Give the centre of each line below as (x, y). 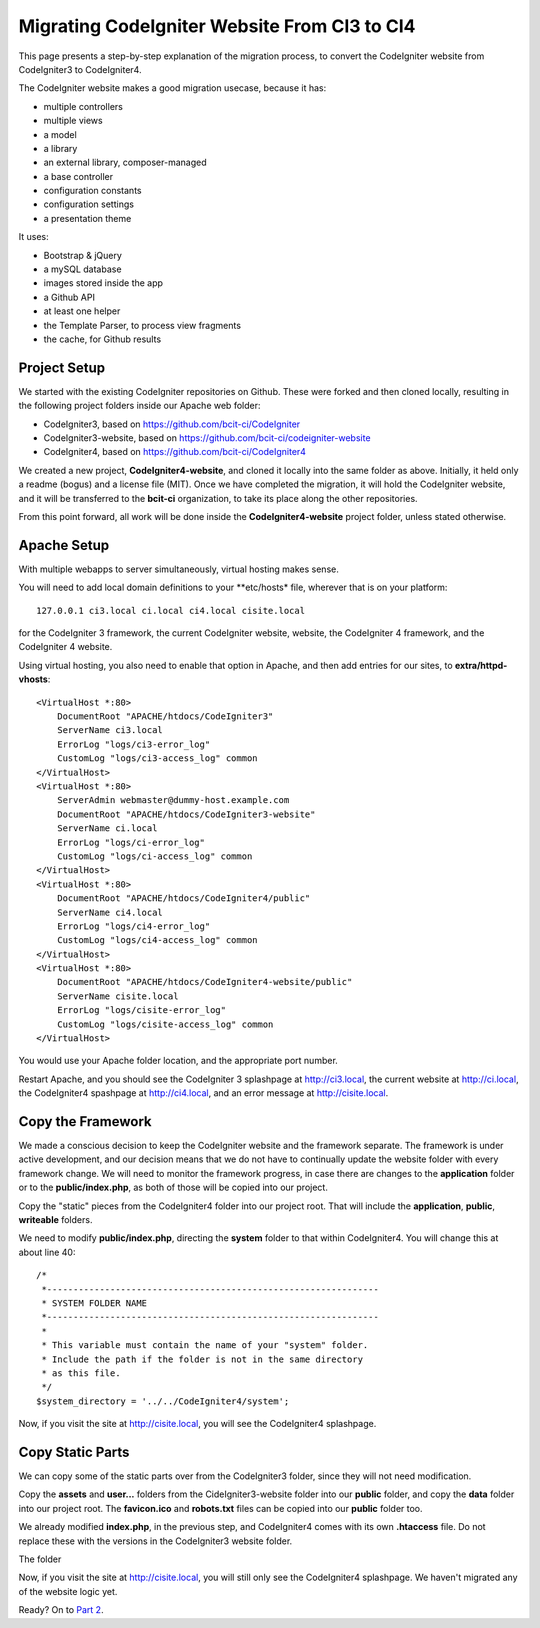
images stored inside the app (103, 283)
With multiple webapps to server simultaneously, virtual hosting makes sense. (178, 569)
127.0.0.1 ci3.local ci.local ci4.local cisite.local (170, 610)
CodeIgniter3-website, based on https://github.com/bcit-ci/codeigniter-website (207, 438)
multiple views (73, 121)
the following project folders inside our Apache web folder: (139, 406)
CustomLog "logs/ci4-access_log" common (157, 940)
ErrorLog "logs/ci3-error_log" (133, 744)
